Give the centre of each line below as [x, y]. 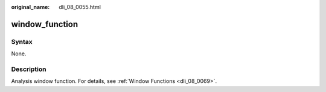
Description [29, 69]
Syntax [22, 41]
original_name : [30, 7]
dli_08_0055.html [80, 7]
